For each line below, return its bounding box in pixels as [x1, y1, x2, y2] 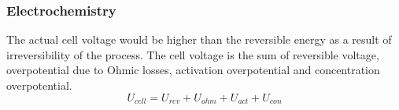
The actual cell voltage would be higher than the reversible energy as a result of [6, 31, 392, 48]
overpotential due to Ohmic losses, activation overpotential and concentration [6, 62, 380, 78]
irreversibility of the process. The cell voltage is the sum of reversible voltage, [6, 46, 379, 62]
